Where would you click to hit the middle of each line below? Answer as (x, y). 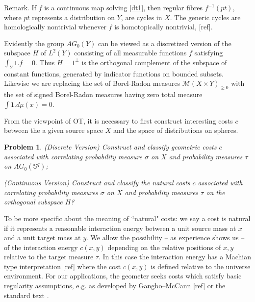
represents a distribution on (74, 17)
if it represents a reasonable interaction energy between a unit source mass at (120, 228)
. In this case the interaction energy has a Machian (175, 257)
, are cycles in (141, 17)
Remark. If (20, 7)
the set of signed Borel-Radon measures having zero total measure (103, 94)
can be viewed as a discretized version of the (165, 43)
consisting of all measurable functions (130, 53)
